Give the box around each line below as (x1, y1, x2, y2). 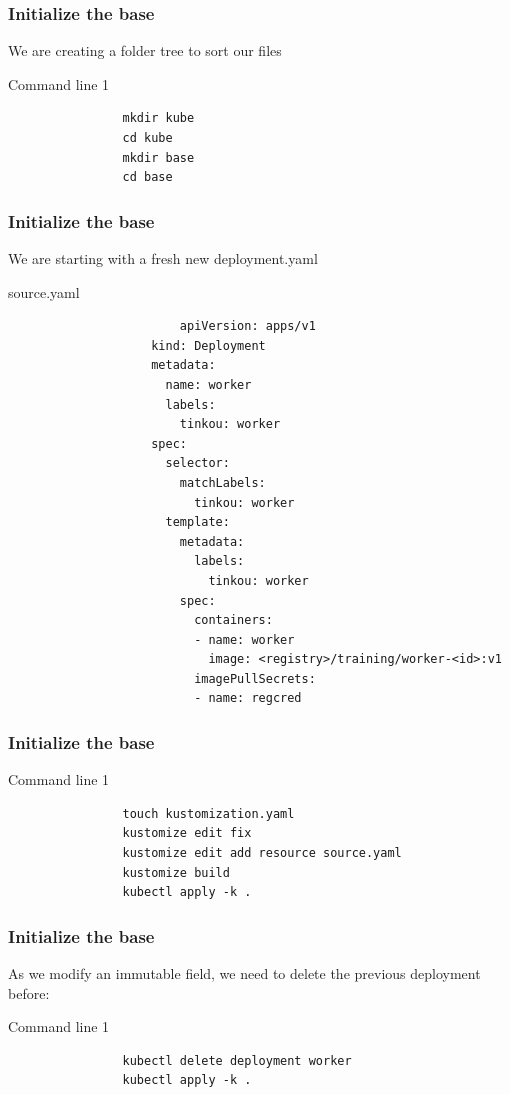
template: (165, 515, 230, 530)
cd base (122, 170, 173, 185)
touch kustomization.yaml (122, 806, 295, 821)
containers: (194, 613, 273, 628)
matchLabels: (179, 475, 266, 490)
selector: (165, 456, 230, 471)
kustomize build (122, 865, 230, 880)
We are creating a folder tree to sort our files (8, 40, 282, 61)
